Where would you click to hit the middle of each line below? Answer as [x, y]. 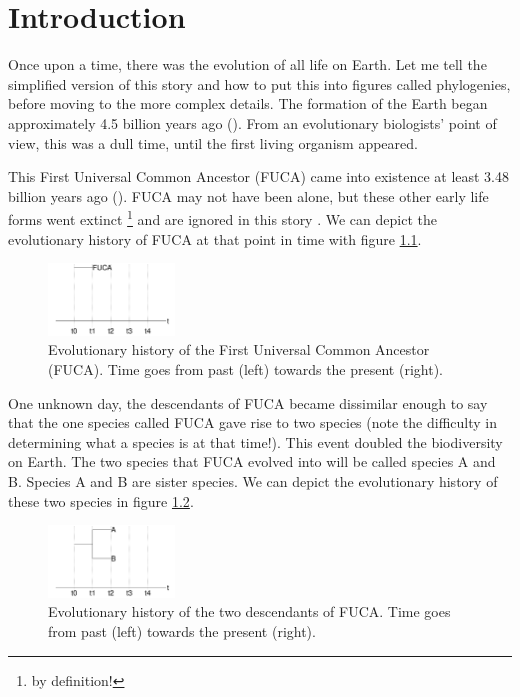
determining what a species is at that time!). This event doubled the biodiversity [255, 441]
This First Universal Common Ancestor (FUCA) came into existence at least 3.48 [259, 176]
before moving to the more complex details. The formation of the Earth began [248, 103]
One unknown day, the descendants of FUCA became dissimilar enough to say [248, 402]
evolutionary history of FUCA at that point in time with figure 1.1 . [215, 238]
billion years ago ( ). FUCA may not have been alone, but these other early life [248, 195]
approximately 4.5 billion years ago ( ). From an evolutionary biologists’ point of [252, 122]
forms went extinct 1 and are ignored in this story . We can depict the [222, 217]
